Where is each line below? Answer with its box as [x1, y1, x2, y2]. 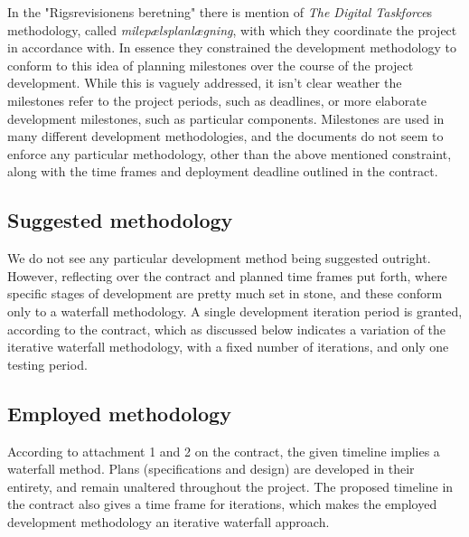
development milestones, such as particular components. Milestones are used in [7, 108, 445, 127]
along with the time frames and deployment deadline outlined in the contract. [7, 162, 438, 181]
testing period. [7, 354, 88, 373]
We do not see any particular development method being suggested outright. [7, 249, 431, 268]
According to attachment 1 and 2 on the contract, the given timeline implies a [7, 441, 440, 460]
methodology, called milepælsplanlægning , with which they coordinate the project [7, 20, 457, 39]
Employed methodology [7, 399, 231, 427]
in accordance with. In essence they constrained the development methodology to [7, 38, 456, 57]
